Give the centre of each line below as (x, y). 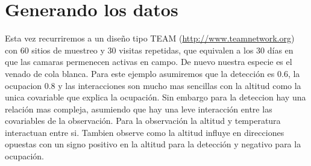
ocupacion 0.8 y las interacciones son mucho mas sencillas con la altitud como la (153, 85)
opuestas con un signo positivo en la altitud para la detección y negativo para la (153, 144)
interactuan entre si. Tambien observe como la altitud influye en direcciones (145, 132)
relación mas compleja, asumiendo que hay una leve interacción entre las (139, 109)
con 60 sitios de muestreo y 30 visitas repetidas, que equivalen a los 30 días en (149, 50)
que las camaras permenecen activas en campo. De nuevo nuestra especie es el (149, 62)
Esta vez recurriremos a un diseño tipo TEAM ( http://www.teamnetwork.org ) (150, 38)
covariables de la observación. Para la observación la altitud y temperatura (143, 121)
